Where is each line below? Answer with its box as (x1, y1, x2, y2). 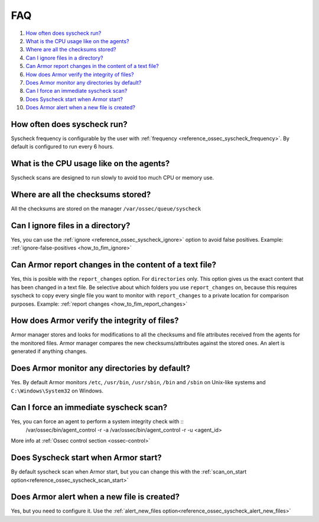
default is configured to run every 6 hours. (11, 143, 115, 150)
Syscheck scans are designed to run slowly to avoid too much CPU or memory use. (11, 174, 214, 181)
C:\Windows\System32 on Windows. (11, 387, 103, 394)
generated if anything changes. (11, 348, 87, 355)
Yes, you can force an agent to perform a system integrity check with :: (11, 418, 184, 425)
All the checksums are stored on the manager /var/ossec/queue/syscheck (11, 205, 201, 212)
